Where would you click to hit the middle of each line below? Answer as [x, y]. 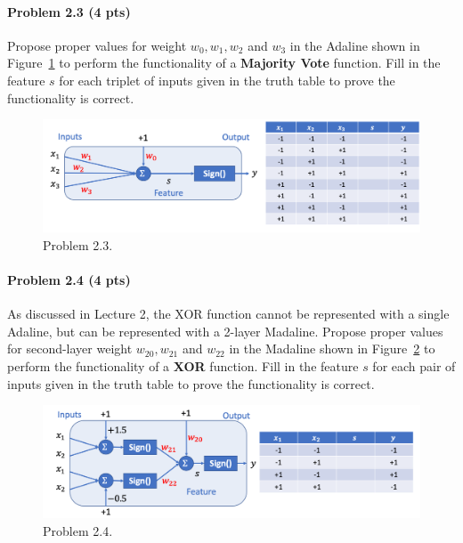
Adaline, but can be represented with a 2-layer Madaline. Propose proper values [225, 331]
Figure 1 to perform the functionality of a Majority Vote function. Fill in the [224, 63]
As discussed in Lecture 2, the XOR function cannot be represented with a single [228, 314]
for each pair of [414, 366]
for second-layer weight [70, 348]
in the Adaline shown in [355, 45]
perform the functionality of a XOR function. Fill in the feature [183, 366]
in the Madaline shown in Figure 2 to [332, 348]
